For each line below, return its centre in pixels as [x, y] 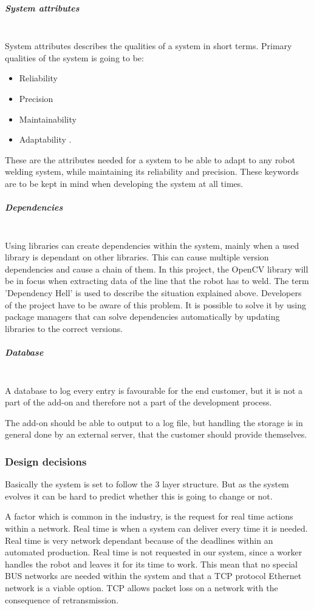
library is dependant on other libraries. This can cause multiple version [137, 257]
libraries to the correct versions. [64, 328]
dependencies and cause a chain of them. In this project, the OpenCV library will [157, 269]
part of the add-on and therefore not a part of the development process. [138, 402]
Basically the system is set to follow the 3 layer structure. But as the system [147, 484]
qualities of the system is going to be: [74, 57]
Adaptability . [45, 139]
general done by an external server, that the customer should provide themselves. [156, 434]
